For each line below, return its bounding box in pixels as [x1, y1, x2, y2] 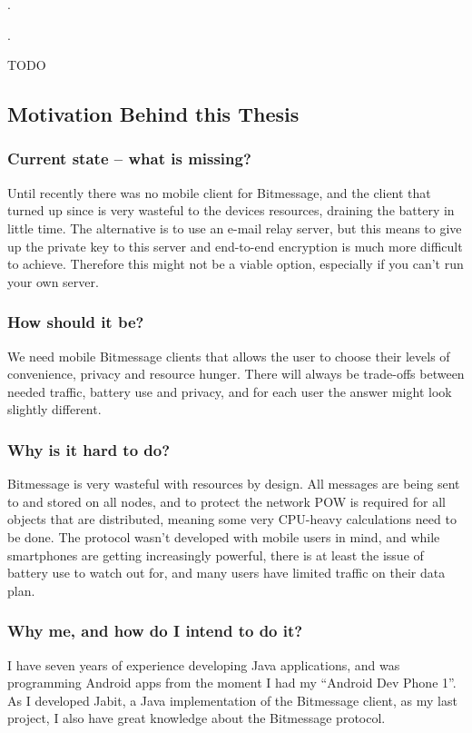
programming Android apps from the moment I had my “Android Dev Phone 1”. [7, 673, 457, 692]
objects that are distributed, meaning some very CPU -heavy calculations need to [7, 510, 457, 529]
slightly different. [7, 400, 102, 419]
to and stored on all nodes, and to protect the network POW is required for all [7, 491, 446, 510]
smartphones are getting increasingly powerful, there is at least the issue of [7, 545, 424, 564]
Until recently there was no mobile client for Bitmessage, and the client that [7, 183, 431, 202]
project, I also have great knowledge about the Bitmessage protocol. [7, 708, 386, 728]
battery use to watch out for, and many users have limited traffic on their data [7, 563, 446, 582]
